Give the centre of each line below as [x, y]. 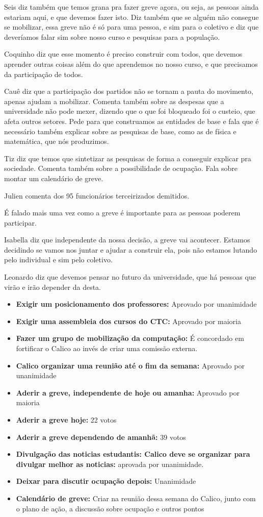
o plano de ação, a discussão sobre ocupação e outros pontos [110, 508]
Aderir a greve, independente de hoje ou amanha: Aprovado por [128, 392]
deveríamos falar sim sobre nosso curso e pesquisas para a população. [112, 36]
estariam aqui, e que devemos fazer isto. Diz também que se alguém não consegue [131, 17]
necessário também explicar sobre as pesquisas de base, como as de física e [120, 131]
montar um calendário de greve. [54, 178]
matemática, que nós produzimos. [57, 141]
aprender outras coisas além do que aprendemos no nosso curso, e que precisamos [131, 64]
